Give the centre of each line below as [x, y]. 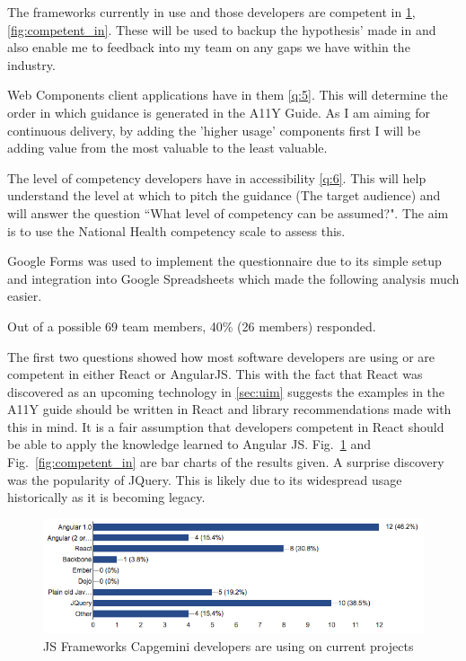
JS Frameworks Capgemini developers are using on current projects [229, 645]
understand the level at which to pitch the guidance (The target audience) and [224, 195]
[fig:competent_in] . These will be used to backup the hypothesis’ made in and [222, 29]
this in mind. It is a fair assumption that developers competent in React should [226, 426]
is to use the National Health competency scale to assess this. [176, 230]
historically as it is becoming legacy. [106, 497]
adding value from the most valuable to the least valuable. [167, 148]
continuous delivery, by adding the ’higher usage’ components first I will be [214, 130]
